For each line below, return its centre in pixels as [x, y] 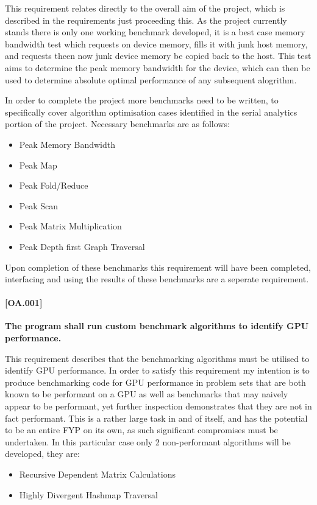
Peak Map [38, 165]
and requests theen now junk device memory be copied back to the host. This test [158, 56]
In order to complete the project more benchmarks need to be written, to [142, 100]
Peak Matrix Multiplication [70, 226]
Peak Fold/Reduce [54, 185]
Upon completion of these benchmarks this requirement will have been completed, [158, 267]
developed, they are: [42, 454]
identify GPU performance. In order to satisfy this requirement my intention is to [157, 370]
